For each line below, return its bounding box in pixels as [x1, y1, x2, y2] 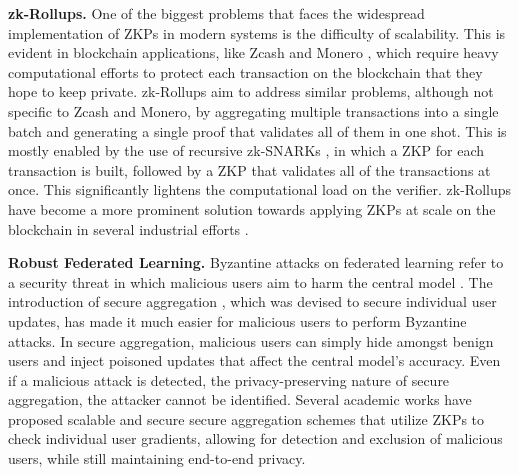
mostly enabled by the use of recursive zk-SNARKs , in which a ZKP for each [8, 140, 485, 161]
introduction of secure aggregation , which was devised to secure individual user [8, 291, 497, 312]
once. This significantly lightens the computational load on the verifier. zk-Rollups [8, 179, 512, 200]
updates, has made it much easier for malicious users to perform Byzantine [8, 310, 467, 331]
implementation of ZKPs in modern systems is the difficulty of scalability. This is [8, 22, 506, 43]
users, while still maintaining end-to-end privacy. [8, 448, 306, 469]
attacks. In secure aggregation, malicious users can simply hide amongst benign [8, 330, 494, 351]
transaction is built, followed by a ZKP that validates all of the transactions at [8, 159, 491, 180]
